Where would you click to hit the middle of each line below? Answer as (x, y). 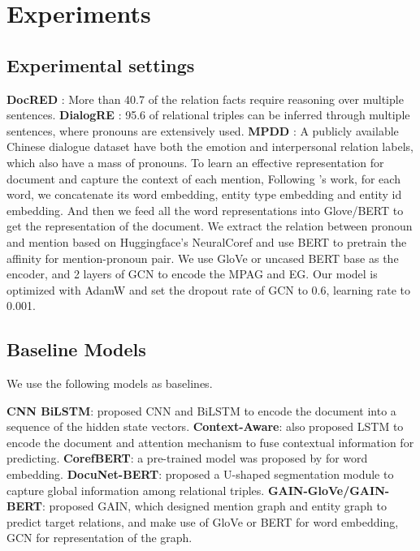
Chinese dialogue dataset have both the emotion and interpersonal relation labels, (210, 146)
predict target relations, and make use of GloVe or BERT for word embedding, (203, 521)
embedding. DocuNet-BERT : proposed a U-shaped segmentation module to (200, 474)
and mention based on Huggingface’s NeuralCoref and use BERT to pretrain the (207, 241)
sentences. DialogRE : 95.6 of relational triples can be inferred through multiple (208, 115)
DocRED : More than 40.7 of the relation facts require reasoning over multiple (205, 99)
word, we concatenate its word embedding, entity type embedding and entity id (204, 194)
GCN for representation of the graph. (100, 538)
